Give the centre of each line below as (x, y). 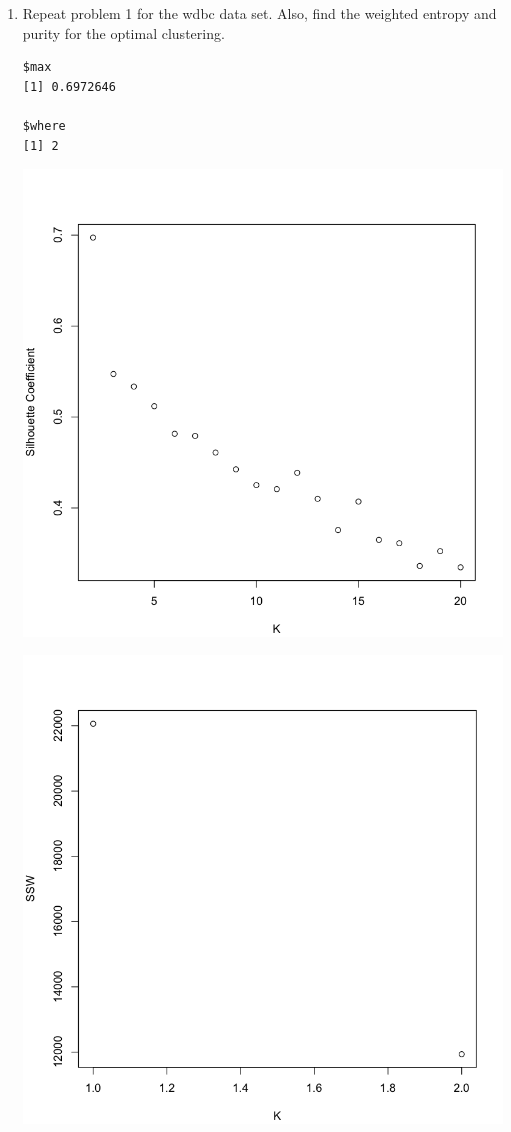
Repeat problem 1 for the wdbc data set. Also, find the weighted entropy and (259, 13)
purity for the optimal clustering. (123, 32)
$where (44, 125)
